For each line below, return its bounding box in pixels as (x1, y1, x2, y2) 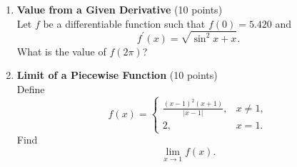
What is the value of (16, 43, 106, 58)
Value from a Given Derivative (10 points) (16, 2, 223, 16)
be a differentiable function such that (43, 16, 206, 31)
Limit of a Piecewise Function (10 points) (16, 68, 218, 82)
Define (16, 82, 45, 97)
